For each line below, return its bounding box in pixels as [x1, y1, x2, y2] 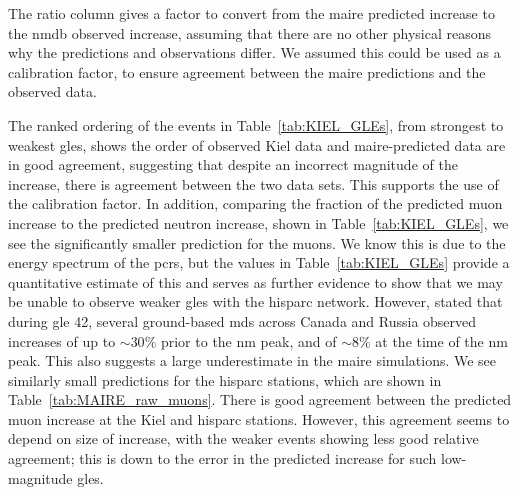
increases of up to [8, 330, 116, 351]
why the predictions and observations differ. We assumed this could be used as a [8, 42, 501, 63]
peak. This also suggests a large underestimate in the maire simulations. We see [8, 350, 497, 371]
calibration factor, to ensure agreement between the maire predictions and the [8, 61, 486, 82]
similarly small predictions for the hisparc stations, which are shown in [8, 369, 442, 390]
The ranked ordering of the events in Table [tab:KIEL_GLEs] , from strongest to [8, 114, 504, 135]
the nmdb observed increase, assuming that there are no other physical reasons [8, 22, 491, 43]
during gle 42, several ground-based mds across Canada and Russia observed [8, 310, 477, 331]
